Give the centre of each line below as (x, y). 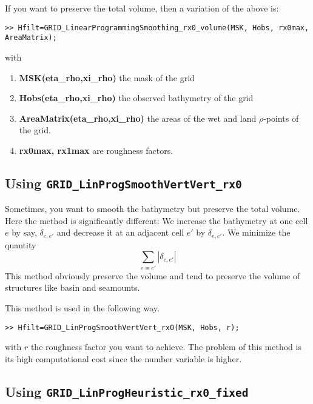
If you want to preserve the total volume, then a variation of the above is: (142, 8)
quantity (21, 244)
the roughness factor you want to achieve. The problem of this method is (166, 347)
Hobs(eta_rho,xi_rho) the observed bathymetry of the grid (136, 98)
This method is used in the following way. (82, 308)
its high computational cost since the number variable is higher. (123, 358)
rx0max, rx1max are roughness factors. (96, 150)
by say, (24, 232)
